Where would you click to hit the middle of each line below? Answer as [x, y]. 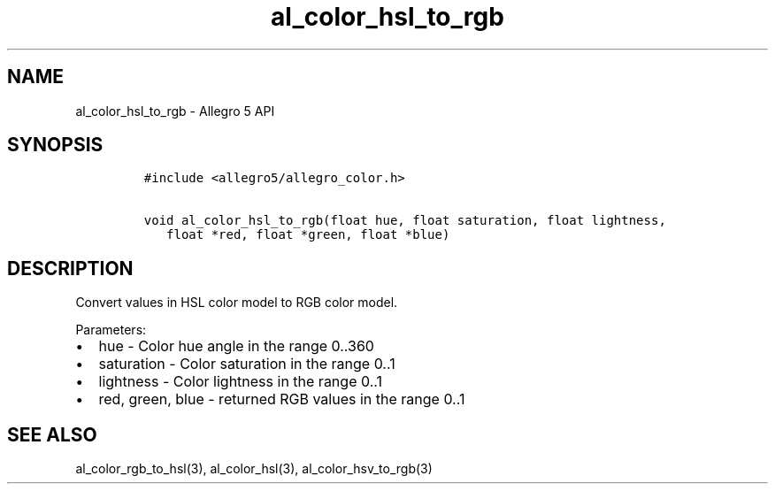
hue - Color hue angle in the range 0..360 [236, 346]
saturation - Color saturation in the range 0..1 [247, 364]
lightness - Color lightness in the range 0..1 [240, 382]
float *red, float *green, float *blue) [308, 235]
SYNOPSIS [55, 145]
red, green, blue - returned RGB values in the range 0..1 [282, 399]
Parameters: [111, 330]
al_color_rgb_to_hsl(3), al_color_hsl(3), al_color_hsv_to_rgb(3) [254, 469]
